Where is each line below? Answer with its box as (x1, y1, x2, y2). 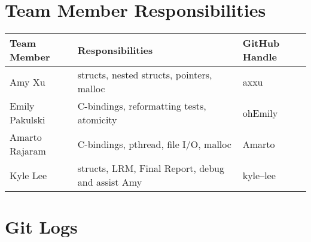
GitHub (242, 36, 280, 50)
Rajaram (10, 144, 46, 158)
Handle (242, 50, 278, 64)
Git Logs (5, 214, 78, 239)
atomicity (77, 113, 117, 127)
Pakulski (10, 113, 45, 127)
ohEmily (242, 105, 278, 120)
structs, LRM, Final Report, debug (77, 161, 224, 176)
